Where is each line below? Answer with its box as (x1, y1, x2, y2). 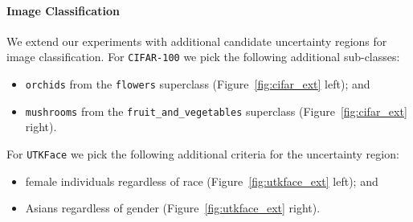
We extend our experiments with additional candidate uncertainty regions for (6, 32, 387, 49)
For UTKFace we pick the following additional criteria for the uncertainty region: (6, 145, 399, 162)
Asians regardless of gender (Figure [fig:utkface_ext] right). (25, 199, 321, 216)
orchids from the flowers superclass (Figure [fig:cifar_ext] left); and (25, 76, 370, 92)
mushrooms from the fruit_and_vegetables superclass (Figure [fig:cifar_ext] (25, 102, 407, 119)
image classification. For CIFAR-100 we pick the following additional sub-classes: (6, 48, 400, 65)
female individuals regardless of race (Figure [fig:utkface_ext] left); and (25, 172, 378, 189)
